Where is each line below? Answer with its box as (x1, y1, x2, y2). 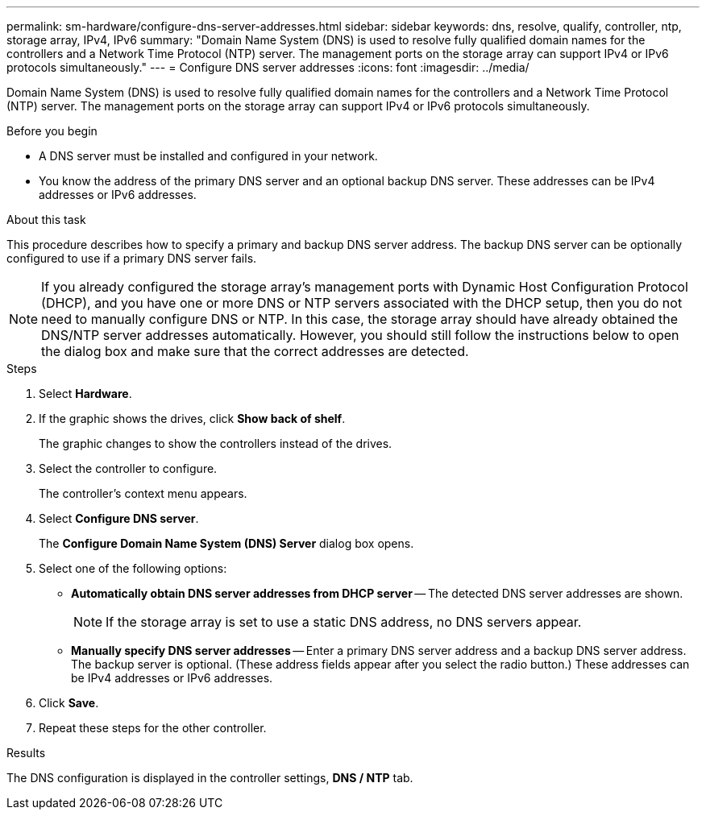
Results (6, 746, 46, 760)
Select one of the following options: (39, 561, 227, 575)
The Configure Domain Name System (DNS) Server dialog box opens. (39, 536, 414, 550)
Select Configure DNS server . (39, 512, 199, 525)
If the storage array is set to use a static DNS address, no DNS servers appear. (106, 614, 582, 630)
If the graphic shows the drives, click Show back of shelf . (39, 412, 346, 425)
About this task (6, 213, 86, 226)
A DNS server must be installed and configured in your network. (39, 149, 378, 163)
